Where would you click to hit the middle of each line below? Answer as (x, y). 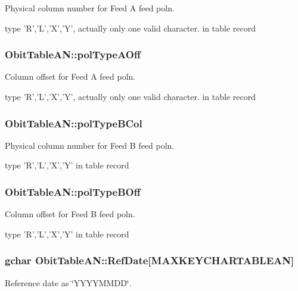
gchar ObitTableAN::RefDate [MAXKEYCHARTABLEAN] (150, 260)
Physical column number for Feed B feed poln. (90, 145)
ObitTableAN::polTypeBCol (74, 123)
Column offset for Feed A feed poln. (70, 76)
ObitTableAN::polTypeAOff (73, 54)
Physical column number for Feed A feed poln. (90, 8)
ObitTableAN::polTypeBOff (73, 191)
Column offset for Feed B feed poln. (70, 214)
